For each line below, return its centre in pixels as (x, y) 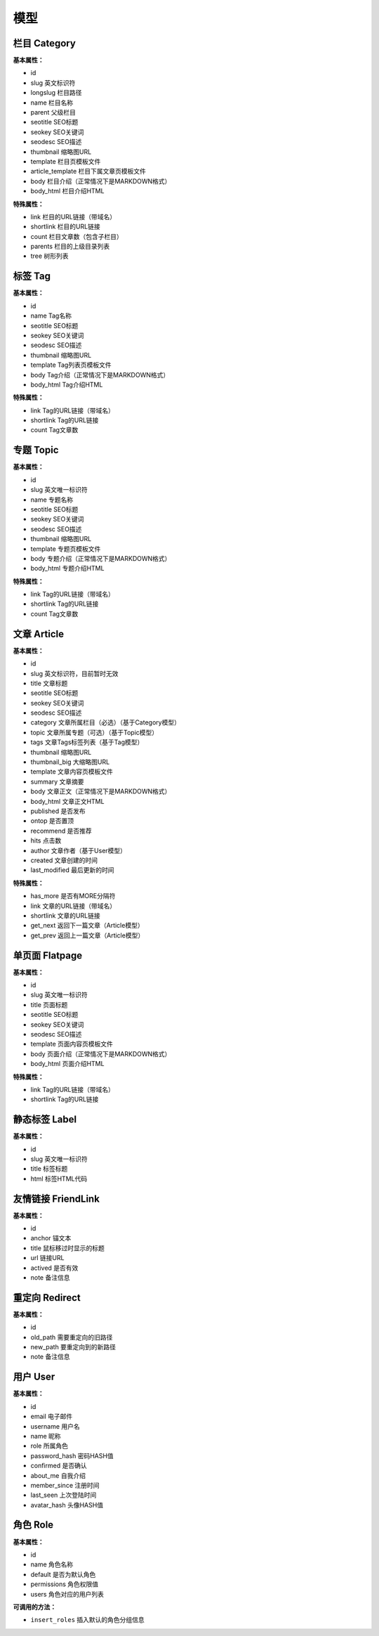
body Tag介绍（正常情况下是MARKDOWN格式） (100, 375)
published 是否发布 (58, 811)
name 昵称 (46, 1436)
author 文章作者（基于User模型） (78, 850)
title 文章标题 (49, 683)
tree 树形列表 (49, 256)
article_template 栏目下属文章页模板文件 (88, 171)
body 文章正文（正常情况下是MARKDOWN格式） (101, 791)
